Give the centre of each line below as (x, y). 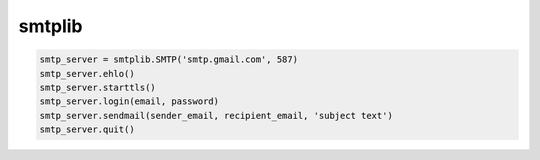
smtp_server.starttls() (98, 87)
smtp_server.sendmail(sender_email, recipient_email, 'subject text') (216, 115)
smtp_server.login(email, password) (129, 101)
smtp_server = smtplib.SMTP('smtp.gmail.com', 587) (169, 59)
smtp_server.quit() (87, 129)
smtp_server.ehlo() (87, 73)
